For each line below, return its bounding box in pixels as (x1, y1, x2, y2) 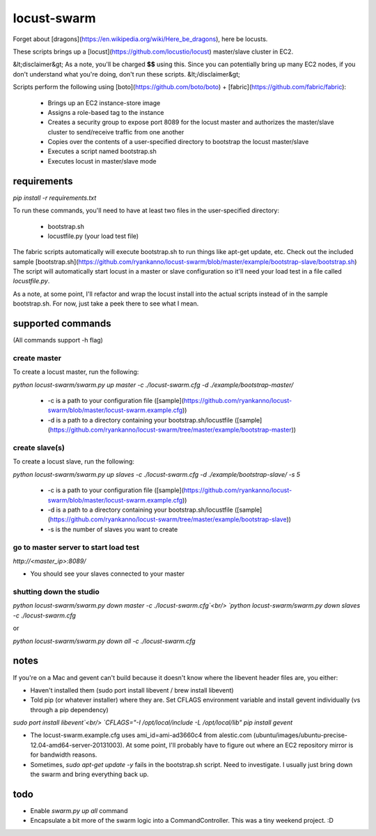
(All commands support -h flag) (13, 336, 104, 345)
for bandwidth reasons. (30, 750, 97, 759)
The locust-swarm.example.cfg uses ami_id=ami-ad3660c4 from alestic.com (30, 731, 252, 739)
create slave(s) (13, 443, 65, 452)
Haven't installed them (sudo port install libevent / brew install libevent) (30, 686, 234, 694)
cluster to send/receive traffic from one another (47, 127, 185, 136)
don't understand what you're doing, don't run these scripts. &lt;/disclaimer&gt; (13, 70, 240, 78)
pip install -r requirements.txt (13, 194, 97, 202)
